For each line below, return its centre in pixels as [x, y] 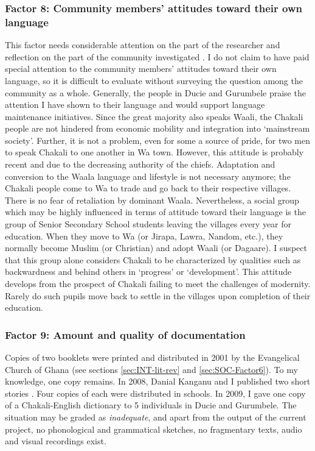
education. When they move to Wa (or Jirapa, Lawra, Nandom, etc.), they [144, 236]
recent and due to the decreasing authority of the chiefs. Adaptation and [140, 164]
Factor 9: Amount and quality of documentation [125, 334]
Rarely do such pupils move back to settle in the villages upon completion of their [158, 295]
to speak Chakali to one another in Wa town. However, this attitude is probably [154, 152]
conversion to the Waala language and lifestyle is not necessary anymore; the [148, 176]
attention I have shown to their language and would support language [135, 105]
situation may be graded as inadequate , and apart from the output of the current [156, 417]
